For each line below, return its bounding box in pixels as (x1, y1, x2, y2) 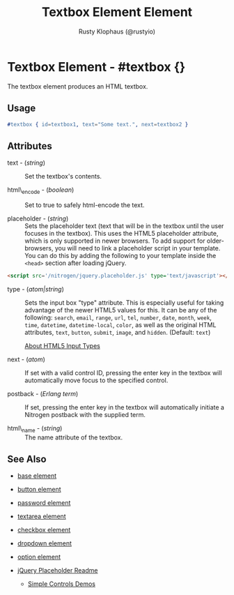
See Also (7, 453, 47, 465)
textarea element (17, 512, 66, 520)
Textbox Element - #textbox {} (7, 59, 186, 75)
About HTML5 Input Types (24, 341, 101, 349)
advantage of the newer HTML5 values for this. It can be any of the (24, 306, 217, 314)
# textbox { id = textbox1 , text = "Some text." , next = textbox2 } (7, 121, 189, 128)
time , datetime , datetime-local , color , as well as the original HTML (24, 320, 217, 329)
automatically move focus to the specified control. (24, 376, 169, 384)
